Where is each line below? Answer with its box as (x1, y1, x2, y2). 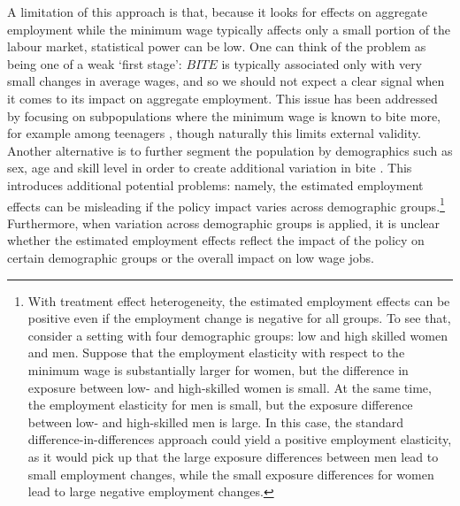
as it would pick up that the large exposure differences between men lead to (27, 447, 439, 465)
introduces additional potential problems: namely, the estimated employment (7, 175, 424, 194)
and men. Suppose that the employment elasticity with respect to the (27, 343, 405, 362)
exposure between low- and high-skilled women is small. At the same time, (27, 378, 432, 396)
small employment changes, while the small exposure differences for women (27, 464, 434, 483)
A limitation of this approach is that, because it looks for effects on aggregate (7, 3, 427, 20)
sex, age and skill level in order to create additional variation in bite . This (7, 158, 412, 177)
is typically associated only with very (221, 54, 423, 73)
